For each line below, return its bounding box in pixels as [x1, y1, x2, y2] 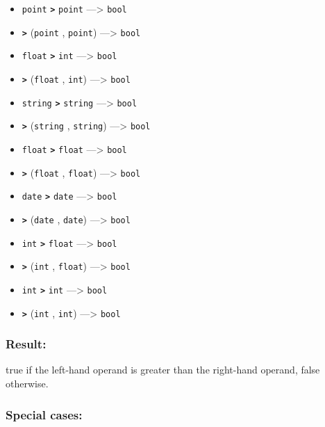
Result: [6, 335, 47, 353]
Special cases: [6, 405, 83, 423]
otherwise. [6, 376, 49, 390]
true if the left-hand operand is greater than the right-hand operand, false [6, 362, 320, 377]
